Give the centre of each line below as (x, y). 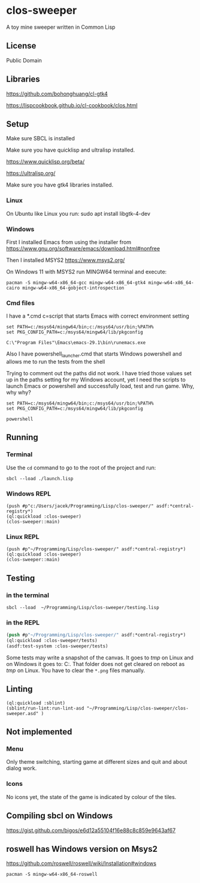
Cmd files (20, 303)
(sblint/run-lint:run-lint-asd (45, 708)
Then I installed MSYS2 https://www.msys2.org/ (66, 260)
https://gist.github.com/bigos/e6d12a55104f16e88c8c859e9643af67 (91, 830)
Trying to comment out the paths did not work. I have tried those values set (99, 373)
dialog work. (22, 769)
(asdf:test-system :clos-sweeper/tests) (57, 646)
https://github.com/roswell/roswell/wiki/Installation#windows (81, 863)
